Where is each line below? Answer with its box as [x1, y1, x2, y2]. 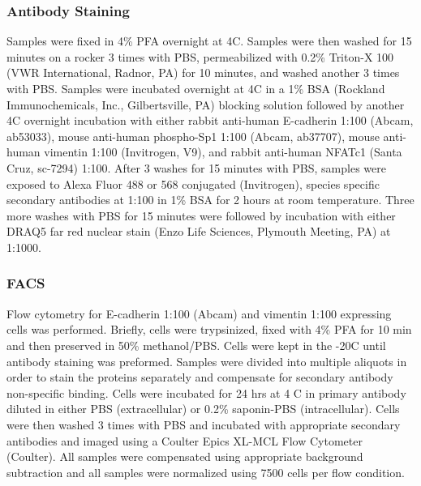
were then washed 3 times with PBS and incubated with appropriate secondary [6, 416, 401, 433]
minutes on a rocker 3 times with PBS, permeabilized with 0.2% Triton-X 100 [6, 48, 394, 65]
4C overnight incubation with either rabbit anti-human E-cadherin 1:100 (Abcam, [6, 112, 414, 129]
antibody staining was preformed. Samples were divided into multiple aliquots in [6, 352, 407, 369]
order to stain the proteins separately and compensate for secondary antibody [6, 369, 393, 386]
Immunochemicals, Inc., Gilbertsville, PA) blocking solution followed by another [6, 96, 405, 113]
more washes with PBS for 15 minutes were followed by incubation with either [6, 207, 396, 224]
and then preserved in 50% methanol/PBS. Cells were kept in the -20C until [6, 336, 386, 353]
